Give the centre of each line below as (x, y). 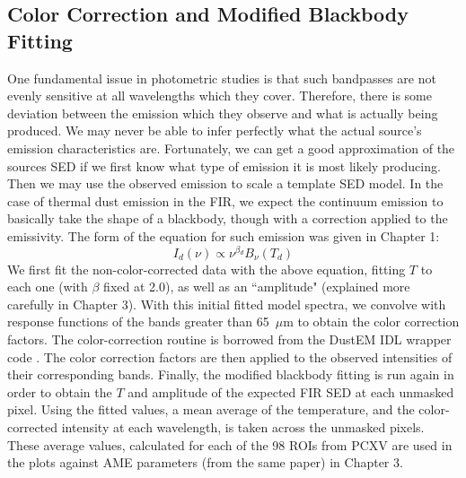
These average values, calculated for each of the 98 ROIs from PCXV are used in (230, 444)
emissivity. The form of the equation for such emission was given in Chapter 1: (224, 235)
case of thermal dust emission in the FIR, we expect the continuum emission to (225, 200)
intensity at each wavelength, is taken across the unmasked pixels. (243, 426)
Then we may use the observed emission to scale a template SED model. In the (225, 183)
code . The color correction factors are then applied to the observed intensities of (230, 356)
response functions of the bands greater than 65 (138, 322)
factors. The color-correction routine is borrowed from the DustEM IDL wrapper (229, 339)
